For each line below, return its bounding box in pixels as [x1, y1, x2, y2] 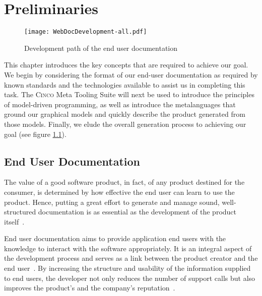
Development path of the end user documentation [24, 42, 178, 53]
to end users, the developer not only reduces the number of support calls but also [4, 272, 255, 283]
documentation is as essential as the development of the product [38, 206, 237, 217]
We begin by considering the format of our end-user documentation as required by [4, 69, 258, 80]
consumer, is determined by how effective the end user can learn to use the [4, 186, 235, 197]
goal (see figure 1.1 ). [4, 128, 67, 139]
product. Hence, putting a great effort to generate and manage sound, [4, 196, 220, 207]
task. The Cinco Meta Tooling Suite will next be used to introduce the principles [4, 89, 254, 100]
